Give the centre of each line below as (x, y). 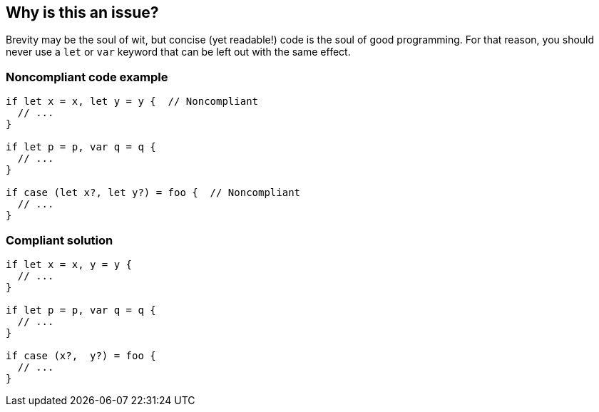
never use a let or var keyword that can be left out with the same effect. (178, 52)
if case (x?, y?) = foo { (81, 355)
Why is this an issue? (82, 12)
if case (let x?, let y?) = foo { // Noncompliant (153, 193)
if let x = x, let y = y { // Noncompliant (132, 102)
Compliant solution (60, 240)
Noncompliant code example (87, 77)
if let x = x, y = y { (69, 264)
